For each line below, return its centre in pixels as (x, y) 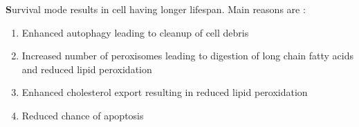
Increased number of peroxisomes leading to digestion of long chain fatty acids (188, 56)
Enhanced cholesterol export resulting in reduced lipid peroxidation (165, 92)
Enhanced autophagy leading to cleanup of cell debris (135, 32)
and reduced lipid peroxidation (87, 69)
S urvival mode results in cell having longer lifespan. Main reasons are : (156, 9)
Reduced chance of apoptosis (83, 115)
